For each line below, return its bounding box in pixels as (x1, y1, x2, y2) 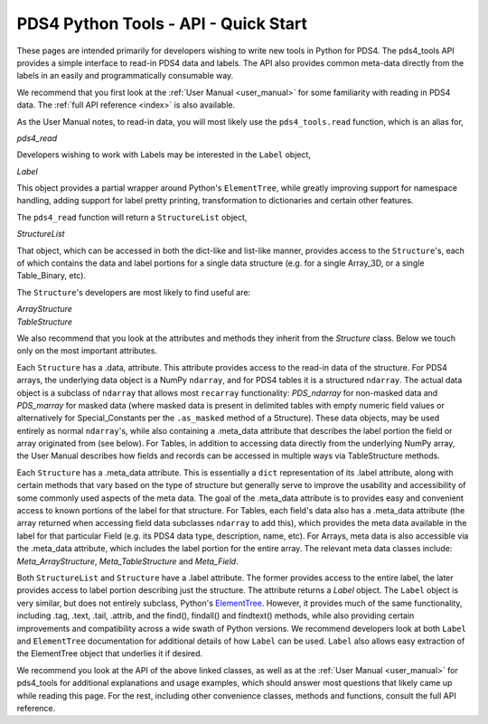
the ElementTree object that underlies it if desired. (16, 648, 203, 659)
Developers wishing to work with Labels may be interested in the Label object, (16, 149, 312, 160)
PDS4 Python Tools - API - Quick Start (16, 14, 307, 33)
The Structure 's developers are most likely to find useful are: (16, 287, 251, 297)
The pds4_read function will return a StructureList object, (16, 212, 248, 222)
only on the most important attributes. (16, 345, 158, 356)
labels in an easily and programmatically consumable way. (16, 71, 234, 81)
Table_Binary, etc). (16, 270, 86, 281)
